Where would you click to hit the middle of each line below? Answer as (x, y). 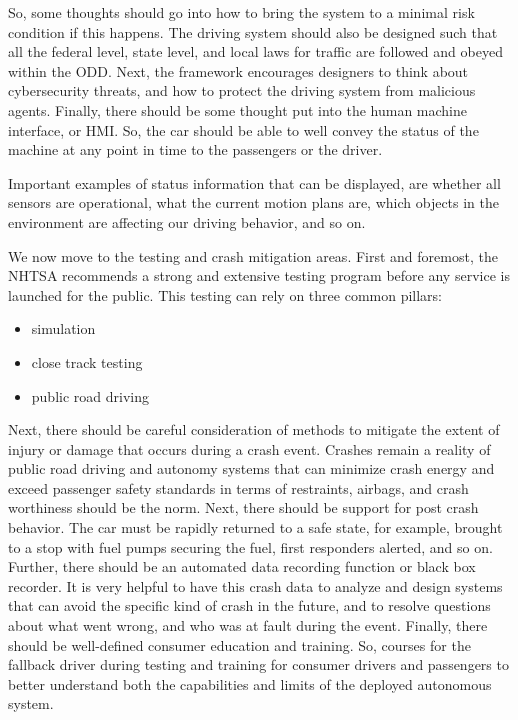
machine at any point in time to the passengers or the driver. (195, 149)
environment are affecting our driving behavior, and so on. (187, 221)
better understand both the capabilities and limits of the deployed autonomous (250, 683)
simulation (63, 328)
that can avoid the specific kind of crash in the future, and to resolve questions (249, 605)
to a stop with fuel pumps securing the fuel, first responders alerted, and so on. (250, 546)
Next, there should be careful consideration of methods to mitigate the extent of (254, 429)
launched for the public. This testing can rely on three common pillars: (225, 294)
